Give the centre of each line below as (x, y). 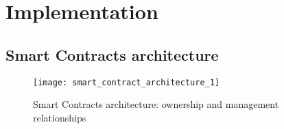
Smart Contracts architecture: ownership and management (156, 104)
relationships (60, 117)
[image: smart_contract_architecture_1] (127, 82)
